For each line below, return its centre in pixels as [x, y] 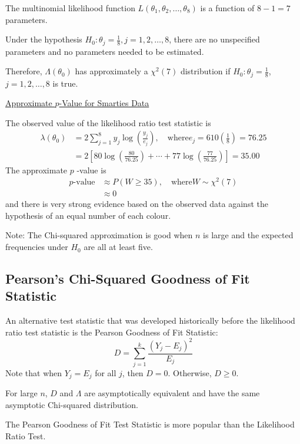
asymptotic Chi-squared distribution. [72, 404]
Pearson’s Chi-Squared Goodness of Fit [128, 279]
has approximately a [111, 71]
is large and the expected [248, 235]
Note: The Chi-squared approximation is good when [99, 235]
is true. [65, 83]
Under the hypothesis [44, 39]
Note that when [34, 372]
